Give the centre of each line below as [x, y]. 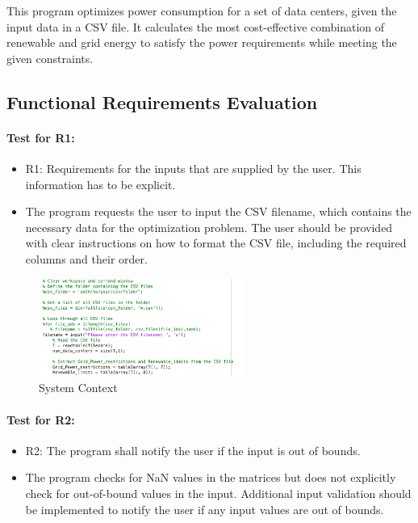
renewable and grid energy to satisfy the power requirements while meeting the [202, 42]
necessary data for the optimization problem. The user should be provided [209, 227]
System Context [78, 388]
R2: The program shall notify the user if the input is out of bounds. [193, 450]
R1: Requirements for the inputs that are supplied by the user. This [193, 168]
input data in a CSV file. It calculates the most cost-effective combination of [196, 26]
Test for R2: [41, 419]
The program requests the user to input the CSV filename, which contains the [218, 211]
